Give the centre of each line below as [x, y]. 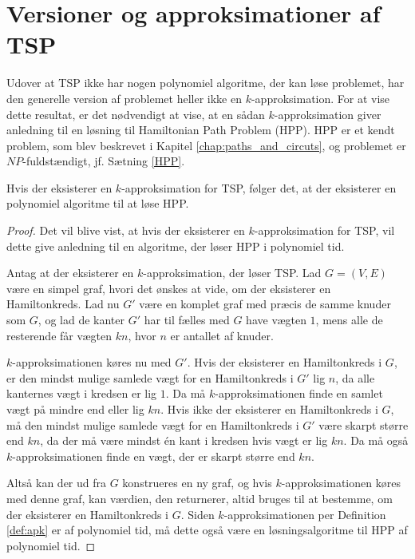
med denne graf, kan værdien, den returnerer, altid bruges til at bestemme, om [200, 498]
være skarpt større [364, 424]
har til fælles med [187, 320]
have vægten [276, 320]
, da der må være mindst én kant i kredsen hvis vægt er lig [184, 440]
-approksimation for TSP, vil [324, 230]
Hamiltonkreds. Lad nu [63, 304]
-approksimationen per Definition [305, 514]
